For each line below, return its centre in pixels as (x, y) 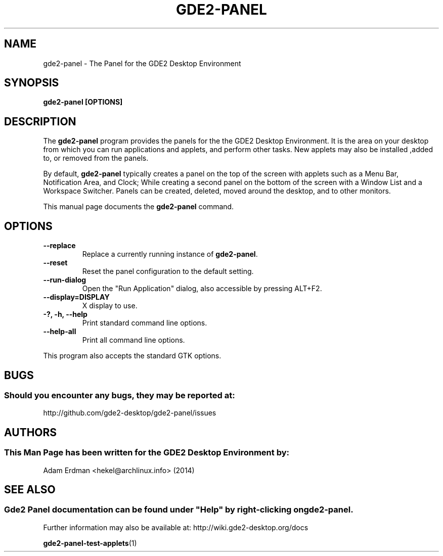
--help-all (60, 332)
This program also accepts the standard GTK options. (132, 356)
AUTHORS (31, 432)
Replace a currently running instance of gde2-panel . (170, 254)
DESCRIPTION (40, 121)
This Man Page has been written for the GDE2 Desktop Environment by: (147, 453)
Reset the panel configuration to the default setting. (168, 271)
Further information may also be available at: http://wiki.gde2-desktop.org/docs (176, 527)
